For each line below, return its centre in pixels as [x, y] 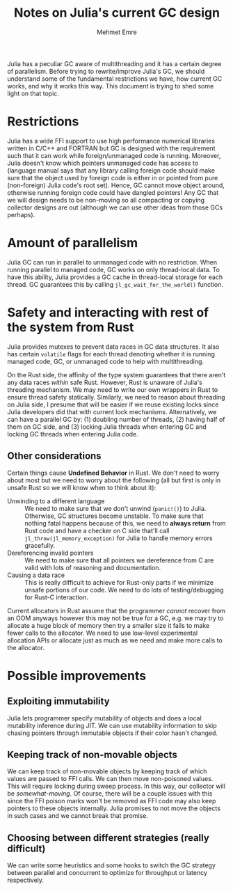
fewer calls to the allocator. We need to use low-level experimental [103, 633]
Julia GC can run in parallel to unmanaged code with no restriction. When [112, 262]
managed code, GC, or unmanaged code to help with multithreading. [105, 361]
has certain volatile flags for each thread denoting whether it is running [111, 354]
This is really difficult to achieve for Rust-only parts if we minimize [119, 582]
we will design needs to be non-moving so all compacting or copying [106, 200]
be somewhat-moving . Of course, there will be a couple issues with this [110, 794]
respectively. [25, 880]
